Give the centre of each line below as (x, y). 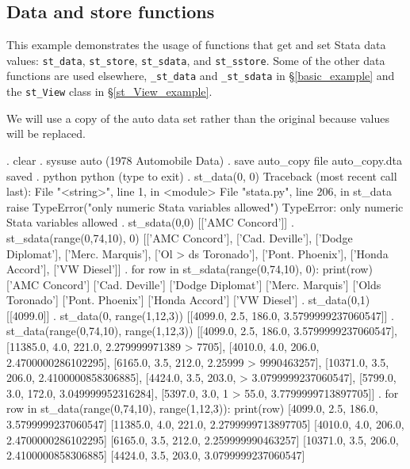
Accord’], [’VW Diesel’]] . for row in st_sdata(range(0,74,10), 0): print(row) (190, 269)
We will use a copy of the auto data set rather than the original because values (198, 118)
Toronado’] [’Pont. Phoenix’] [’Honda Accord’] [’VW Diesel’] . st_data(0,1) (188, 300)
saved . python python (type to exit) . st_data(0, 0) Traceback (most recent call (202, 175)
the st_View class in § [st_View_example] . (109, 92)
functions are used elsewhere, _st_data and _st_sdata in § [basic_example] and (201, 76)
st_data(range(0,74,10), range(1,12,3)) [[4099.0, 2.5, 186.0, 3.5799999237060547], (202, 331)
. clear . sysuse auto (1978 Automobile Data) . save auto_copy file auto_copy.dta (205, 160)
